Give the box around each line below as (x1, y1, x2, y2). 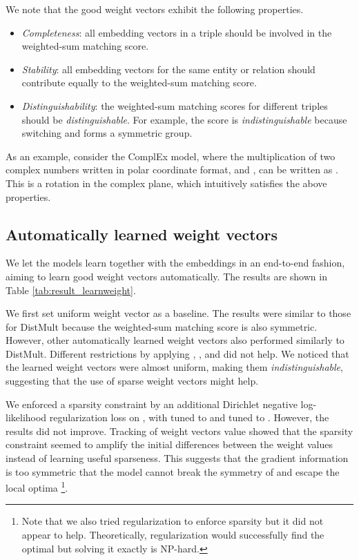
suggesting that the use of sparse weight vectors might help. (6, 374, 259, 388)
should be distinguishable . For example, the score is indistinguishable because (21, 112, 347, 126)
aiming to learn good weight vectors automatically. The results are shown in (6, 269, 327, 283)
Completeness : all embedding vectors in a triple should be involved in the (21, 25, 332, 39)
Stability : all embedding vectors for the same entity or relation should (21, 61, 316, 76)
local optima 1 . (6, 479, 68, 494)
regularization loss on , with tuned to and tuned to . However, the (49, 410, 329, 425)
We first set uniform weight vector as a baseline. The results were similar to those (6, 306, 351, 320)
